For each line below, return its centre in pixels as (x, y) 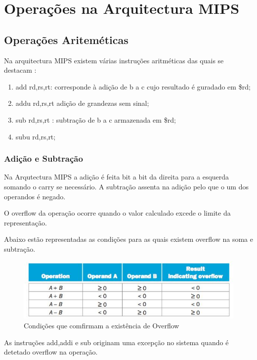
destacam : (20, 70)
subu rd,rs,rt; (36, 136)
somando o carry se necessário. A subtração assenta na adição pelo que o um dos (126, 186)
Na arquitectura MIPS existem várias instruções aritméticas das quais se (114, 60)
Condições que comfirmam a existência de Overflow (102, 326)
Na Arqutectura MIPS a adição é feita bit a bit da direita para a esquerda (117, 177)
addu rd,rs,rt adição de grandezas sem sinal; (82, 103)
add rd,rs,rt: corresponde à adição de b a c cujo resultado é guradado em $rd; (133, 86)
